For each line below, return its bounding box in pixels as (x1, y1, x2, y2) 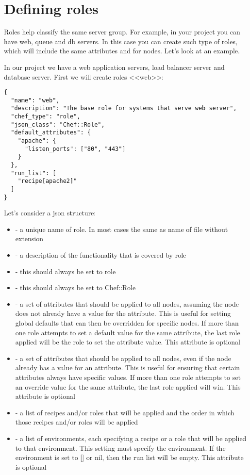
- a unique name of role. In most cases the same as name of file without (15, 224, 228, 234)
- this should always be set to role (15, 266, 116, 276)
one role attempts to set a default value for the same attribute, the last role (15, 327, 240, 337)
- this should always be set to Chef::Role (15, 282, 136, 293)
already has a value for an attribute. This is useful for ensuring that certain (15, 362, 240, 373)
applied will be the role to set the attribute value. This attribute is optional (15, 337, 240, 347)
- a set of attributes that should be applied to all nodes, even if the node (15, 353, 231, 363)
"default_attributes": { (11, 129, 91, 136)
